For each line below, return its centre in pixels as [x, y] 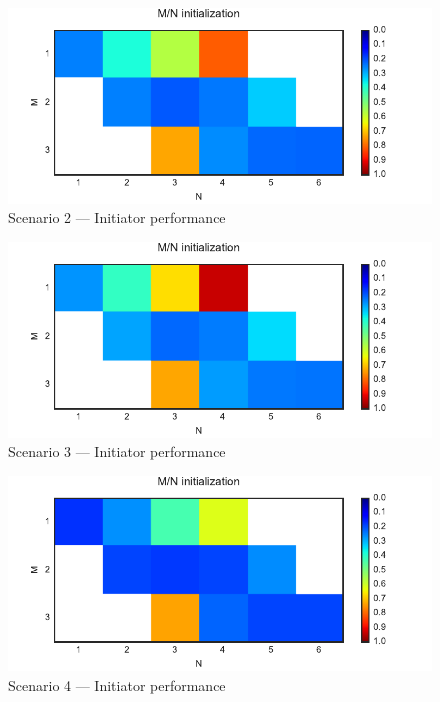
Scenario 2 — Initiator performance [117, 217]
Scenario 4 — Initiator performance [117, 685]
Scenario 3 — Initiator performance [117, 451]
